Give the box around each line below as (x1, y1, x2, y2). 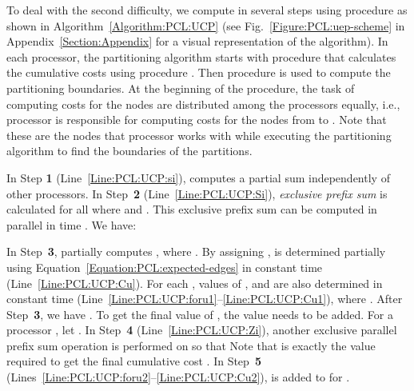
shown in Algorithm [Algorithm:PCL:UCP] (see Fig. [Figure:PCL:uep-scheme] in (6, 17, 405, 34)
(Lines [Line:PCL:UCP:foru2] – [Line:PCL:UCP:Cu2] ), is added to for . (6, 369, 350, 385)
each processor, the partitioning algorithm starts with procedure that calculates (6, 48, 396, 65)
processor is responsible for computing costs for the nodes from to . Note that (6, 111, 387, 128)
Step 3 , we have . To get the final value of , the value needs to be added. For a (6, 305, 393, 322)
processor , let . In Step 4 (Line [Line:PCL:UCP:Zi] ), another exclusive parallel (6, 321, 397, 338)
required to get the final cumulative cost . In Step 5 (6, 353, 261, 369)
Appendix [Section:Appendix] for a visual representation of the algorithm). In (6, 33, 388, 50)
